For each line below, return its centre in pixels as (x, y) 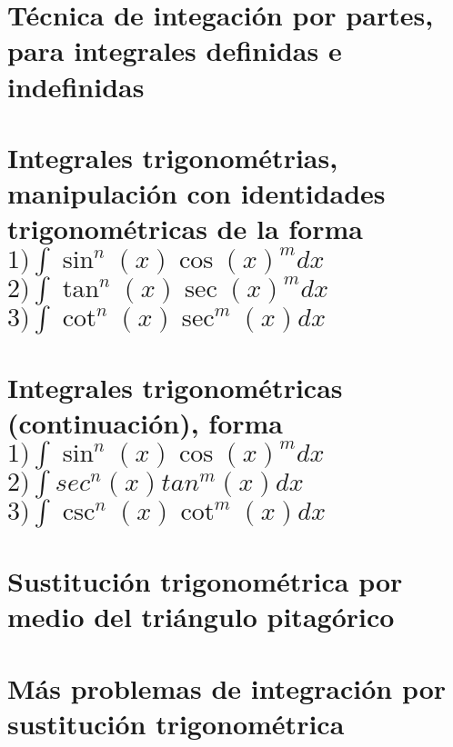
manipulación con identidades (196, 193)
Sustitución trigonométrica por (205, 581)
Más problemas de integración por (227, 687)
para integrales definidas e (175, 50)
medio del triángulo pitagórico (201, 617)
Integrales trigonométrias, (173, 157)
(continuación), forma (145, 422)
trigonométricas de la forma (185, 229)
